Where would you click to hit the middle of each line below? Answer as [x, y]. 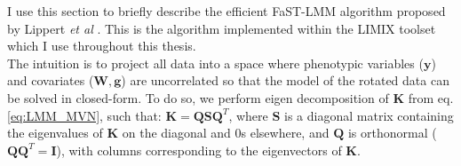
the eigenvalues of [55, 133]
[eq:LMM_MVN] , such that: [84, 115]
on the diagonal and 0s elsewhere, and [226, 133]
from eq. [431, 97]
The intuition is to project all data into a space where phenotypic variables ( [215, 63]
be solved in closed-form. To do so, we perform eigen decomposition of [198, 97]
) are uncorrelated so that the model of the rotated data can [285, 80]
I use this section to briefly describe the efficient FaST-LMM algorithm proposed [227, 11]
